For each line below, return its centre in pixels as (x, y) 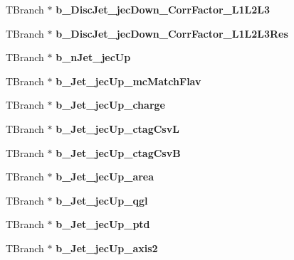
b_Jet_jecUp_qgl (102, 200)
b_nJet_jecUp (93, 57)
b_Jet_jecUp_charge (110, 105)
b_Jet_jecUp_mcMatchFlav (128, 81)
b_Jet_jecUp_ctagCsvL (117, 128)
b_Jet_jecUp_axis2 (107, 248)
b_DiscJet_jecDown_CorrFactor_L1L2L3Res (172, 33)
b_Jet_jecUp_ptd (103, 224)
